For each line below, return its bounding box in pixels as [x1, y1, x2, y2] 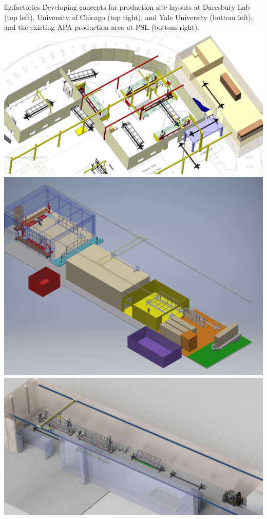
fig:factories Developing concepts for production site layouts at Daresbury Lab [4, 2, 250, 12]
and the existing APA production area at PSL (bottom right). [4, 22, 200, 32]
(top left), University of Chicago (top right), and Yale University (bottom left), [4, 11, 253, 22]
